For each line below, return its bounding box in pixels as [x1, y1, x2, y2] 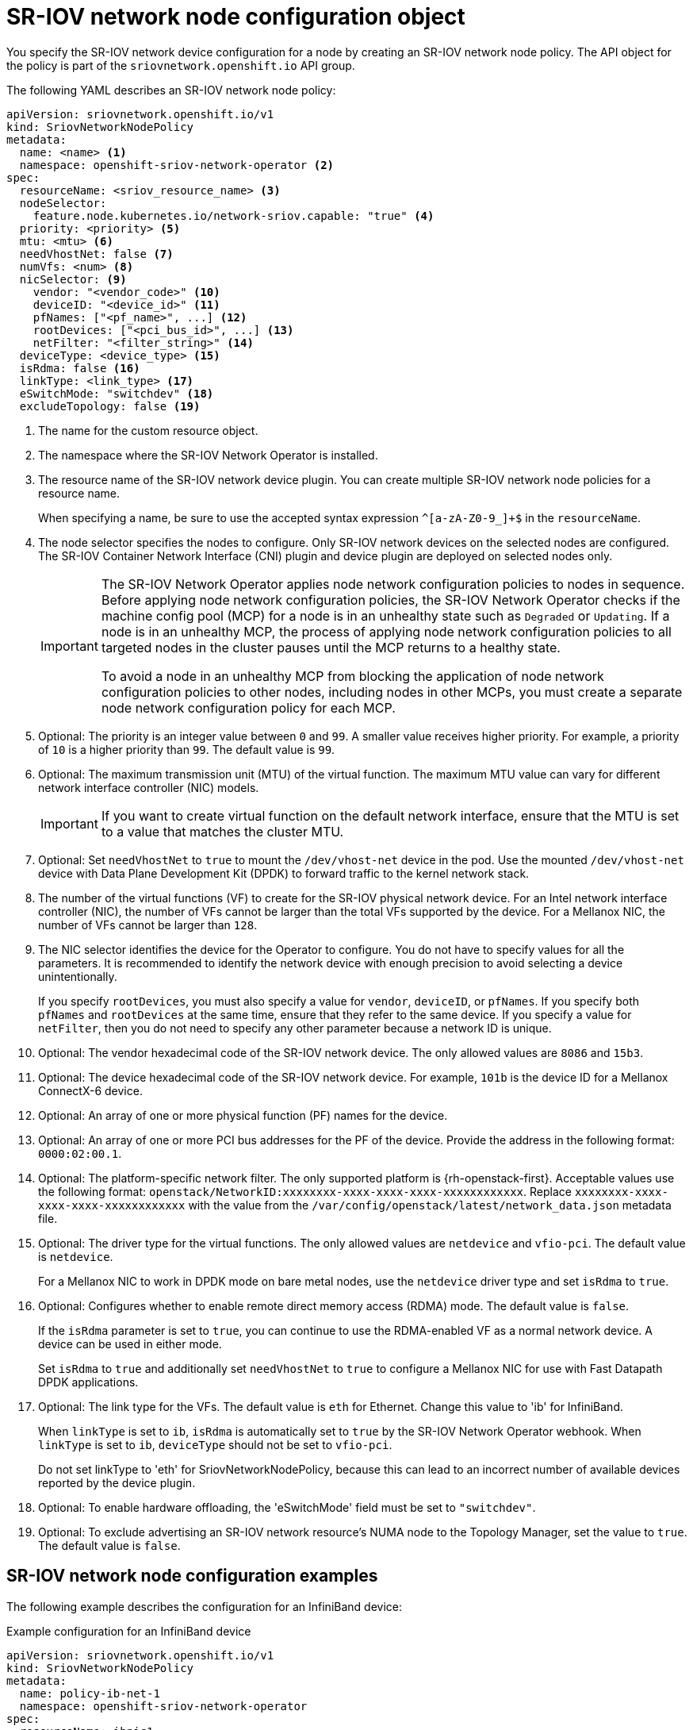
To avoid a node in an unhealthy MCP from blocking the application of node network [101, 667, 604, 684]
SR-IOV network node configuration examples [6, 1566, 378, 1586]
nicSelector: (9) [19, 272, 127, 286]
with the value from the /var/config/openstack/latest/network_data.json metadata [188, 1198, 672, 1212]
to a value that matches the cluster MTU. [101, 823, 344, 840]
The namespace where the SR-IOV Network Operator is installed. [38, 448, 378, 462]
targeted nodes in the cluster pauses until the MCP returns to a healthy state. [101, 639, 561, 655]
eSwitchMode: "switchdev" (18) [19, 386, 214, 400]
